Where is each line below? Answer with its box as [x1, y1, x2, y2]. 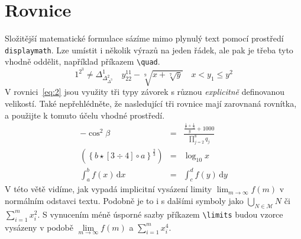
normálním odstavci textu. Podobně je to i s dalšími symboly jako [5, 195, 244, 207]
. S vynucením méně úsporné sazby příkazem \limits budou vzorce [37, 208, 283, 220]
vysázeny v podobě [5, 221, 73, 233]
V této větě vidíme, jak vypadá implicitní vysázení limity [5, 183, 212, 195]
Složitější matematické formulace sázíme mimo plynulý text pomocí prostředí [5, 32, 284, 44]
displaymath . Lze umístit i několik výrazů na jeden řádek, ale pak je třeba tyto [5, 43, 293, 56]
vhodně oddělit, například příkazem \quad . [5, 55, 160, 68]
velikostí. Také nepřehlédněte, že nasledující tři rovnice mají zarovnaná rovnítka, [5, 97, 297, 109]
